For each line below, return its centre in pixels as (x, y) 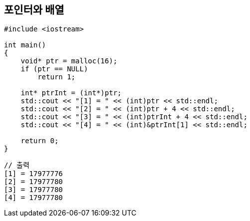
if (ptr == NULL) (54, 69)
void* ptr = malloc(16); (69, 61)
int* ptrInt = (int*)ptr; (71, 93)
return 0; (40, 141)
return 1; (57, 77)
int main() (25, 45)
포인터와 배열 (34, 10)
